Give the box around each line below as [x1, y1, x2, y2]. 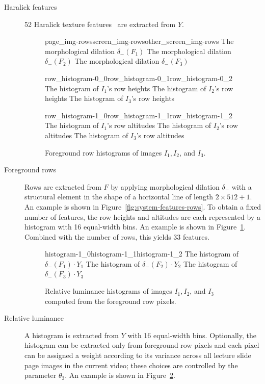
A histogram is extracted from [24, 329, 119, 340]
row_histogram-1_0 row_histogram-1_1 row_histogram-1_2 [45, 110, 232, 120]
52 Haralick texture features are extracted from [24, 18, 176, 29]
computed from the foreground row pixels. [45, 295, 176, 306]
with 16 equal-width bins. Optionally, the [127, 329, 256, 340]
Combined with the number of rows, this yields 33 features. [24, 231, 209, 242]
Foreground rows [4, 164, 56, 175]
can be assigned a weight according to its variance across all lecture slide [24, 350, 251, 361]
